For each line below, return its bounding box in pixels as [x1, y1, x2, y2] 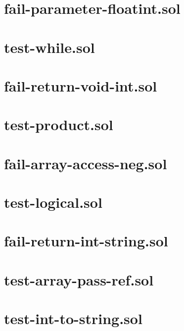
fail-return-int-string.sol [4, 231, 168, 251]
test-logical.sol [4, 192, 102, 212]
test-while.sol [4, 37, 95, 57]
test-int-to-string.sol [4, 308, 142, 329]
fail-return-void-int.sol [4, 75, 157, 95]
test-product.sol [4, 114, 113, 135]
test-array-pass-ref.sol [4, 269, 154, 289]
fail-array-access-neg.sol [4, 153, 167, 173]
